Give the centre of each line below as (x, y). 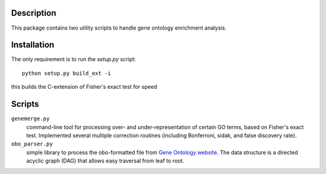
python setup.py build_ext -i (67, 73)
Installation (33, 45)
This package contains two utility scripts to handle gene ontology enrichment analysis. (119, 28)
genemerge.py (30, 119)
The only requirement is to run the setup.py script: (73, 59)
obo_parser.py (32, 144)
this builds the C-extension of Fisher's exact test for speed (84, 87)
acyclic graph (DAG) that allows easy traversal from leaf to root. (105, 161)
